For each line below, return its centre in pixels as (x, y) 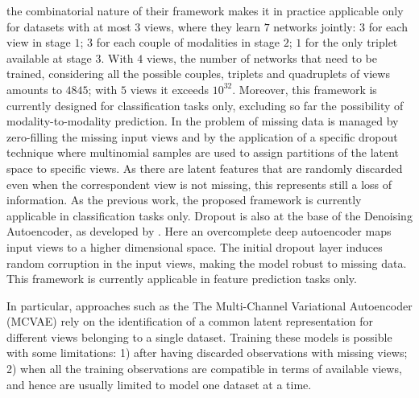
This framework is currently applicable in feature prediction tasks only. (182, 279)
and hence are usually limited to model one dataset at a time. (159, 384)
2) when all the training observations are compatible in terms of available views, (204, 369)
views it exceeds (170, 89)
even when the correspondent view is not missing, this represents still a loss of (199, 184)
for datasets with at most (69, 26)
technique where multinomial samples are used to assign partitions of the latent (203, 152)
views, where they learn (202, 26)
